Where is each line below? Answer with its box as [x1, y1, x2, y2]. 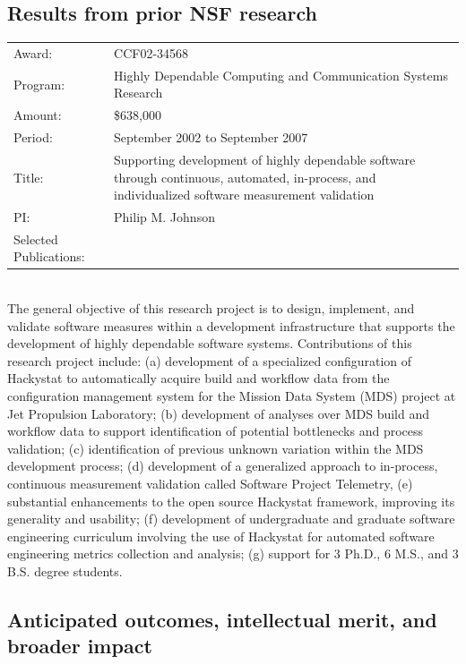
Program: [13, 74, 65, 93]
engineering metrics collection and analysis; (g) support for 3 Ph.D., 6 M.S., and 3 [7, 544, 459, 563]
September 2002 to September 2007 [114, 128, 308, 147]
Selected [13, 229, 58, 248]
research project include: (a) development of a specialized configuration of [7, 351, 412, 370]
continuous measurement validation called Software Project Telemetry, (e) [7, 474, 413, 493]
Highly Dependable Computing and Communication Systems [114, 65, 448, 84]
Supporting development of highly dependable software [114, 149, 416, 168]
